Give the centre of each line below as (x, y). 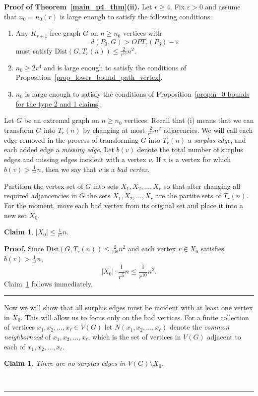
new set (15, 215)
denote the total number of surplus (190, 149)
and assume (223, 6)
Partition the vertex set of (44, 186)
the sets (99, 196)
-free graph (64, 33)
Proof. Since (24, 249)
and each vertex (152, 249)
